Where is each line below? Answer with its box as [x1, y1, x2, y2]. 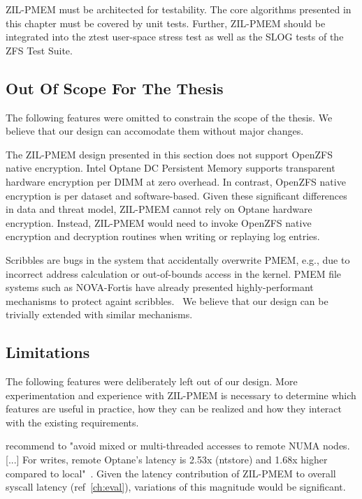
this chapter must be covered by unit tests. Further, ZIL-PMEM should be [6, 15, 326, 30]
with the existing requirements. [6, 415, 139, 429]
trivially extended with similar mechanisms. [6, 307, 193, 322]
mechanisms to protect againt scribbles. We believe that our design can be [6, 293, 328, 308]
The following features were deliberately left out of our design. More [6, 374, 298, 389]
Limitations [6, 341, 90, 363]
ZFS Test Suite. [6, 43, 73, 57]
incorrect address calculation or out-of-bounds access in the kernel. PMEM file [6, 266, 342, 281]
